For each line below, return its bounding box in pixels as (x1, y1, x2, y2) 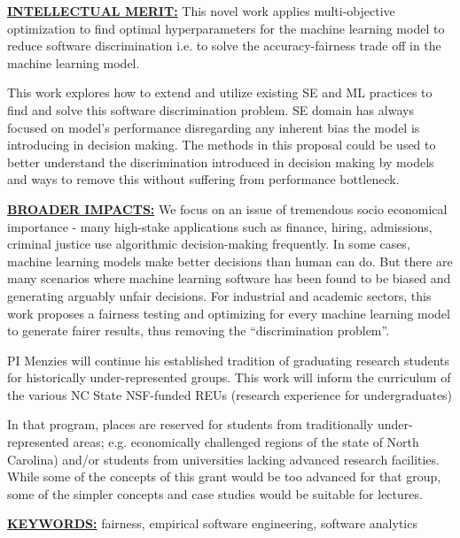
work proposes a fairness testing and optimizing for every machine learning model (7, 304, 450, 322)
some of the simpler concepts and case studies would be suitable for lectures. (7, 484, 423, 503)
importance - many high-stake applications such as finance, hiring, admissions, (7, 217, 433, 235)
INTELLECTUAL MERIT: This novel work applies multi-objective (7, 2, 395, 19)
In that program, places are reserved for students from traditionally (7, 415, 374, 434)
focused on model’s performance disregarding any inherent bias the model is (7, 118, 420, 136)
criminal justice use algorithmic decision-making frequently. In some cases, (7, 234, 410, 253)
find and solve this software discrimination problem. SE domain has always (7, 100, 414, 119)
